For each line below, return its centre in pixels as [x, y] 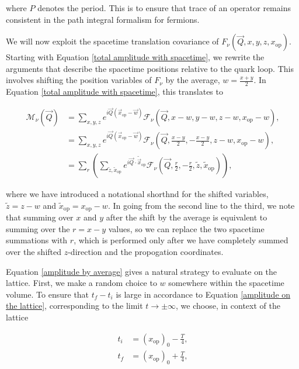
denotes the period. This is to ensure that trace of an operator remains [164, 8]
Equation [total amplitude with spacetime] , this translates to [114, 92]
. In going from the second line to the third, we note [201, 205]
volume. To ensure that [48, 294]
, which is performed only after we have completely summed [181, 240]
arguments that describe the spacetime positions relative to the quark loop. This [150, 68]
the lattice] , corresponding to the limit [74, 306]
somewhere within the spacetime [226, 283]
